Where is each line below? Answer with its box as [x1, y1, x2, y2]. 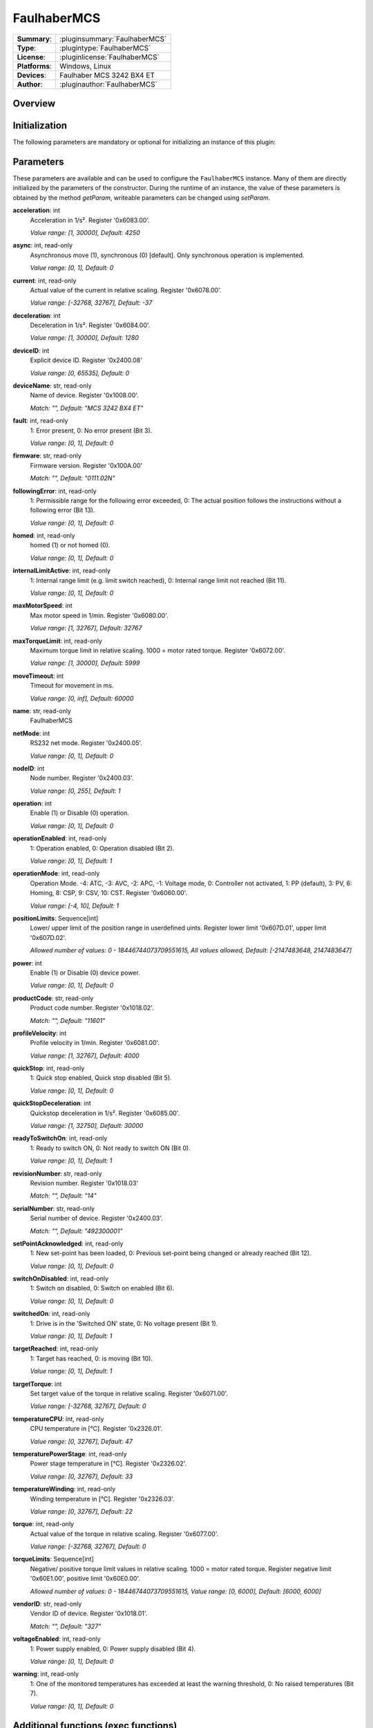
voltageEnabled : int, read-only [12, 1635, 101, 1643]
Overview [12, 97, 56, 109]
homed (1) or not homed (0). [30, 541, 111, 550]
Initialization [12, 120, 68, 131]
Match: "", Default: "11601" [30, 1016, 106, 1024]
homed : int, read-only [12, 532, 75, 540]
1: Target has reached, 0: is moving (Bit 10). [30, 1354, 153, 1362]
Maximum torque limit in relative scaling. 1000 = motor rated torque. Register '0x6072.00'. [30, 646, 286, 655]
